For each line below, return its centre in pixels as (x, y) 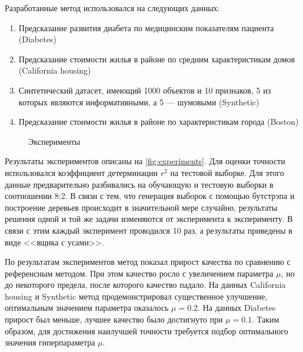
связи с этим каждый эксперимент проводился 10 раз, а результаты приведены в (149, 230)
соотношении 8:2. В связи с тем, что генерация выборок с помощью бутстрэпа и (150, 196)
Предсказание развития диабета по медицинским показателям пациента (146, 27)
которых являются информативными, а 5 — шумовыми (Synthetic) (139, 102)
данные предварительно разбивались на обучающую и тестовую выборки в (139, 184)
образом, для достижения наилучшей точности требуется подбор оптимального (146, 331)
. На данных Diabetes (237, 308)
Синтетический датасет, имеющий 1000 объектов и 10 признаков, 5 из (145, 90)
